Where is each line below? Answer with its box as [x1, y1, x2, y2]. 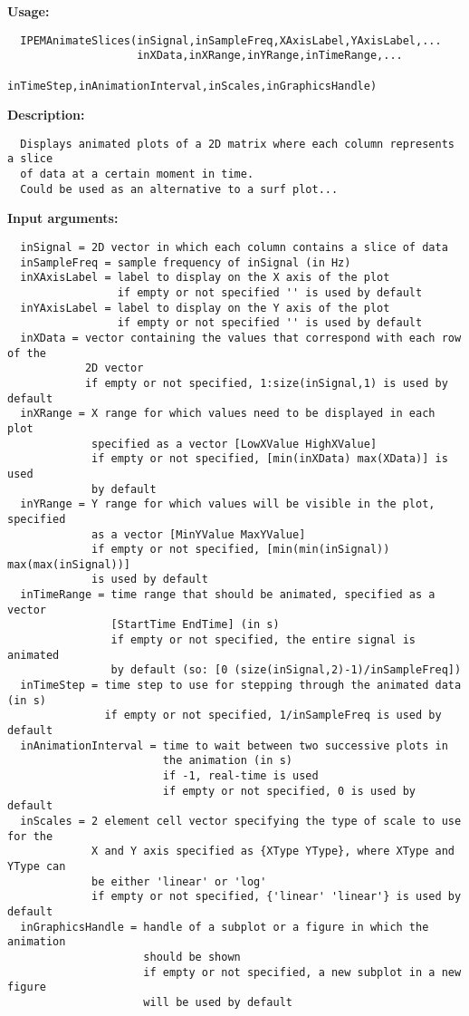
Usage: [7, 2, 50, 20]
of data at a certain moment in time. [20, 168, 254, 181]
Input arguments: [7, 208, 119, 227]
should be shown [143, 950, 241, 963]
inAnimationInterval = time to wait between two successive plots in [20, 739, 448, 752]
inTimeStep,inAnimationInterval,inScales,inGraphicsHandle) [7, 79, 378, 92]
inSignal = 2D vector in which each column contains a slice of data [20, 241, 448, 255]
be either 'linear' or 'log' [91, 875, 267, 888]
